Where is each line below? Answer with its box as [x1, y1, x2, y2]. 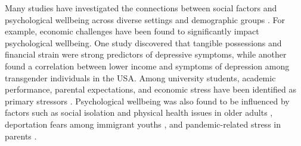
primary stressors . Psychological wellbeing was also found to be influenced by [5, 94, 290, 107]
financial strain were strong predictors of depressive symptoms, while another [5, 48, 287, 61]
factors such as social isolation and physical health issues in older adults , [5, 106, 273, 119]
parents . [5, 129, 37, 142]
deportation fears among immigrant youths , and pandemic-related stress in [5, 118, 281, 130]
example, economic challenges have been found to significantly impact [5, 25, 259, 37]
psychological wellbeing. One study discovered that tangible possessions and [5, 36, 282, 49]
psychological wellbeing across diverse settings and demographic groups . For [5, 13, 285, 26]
